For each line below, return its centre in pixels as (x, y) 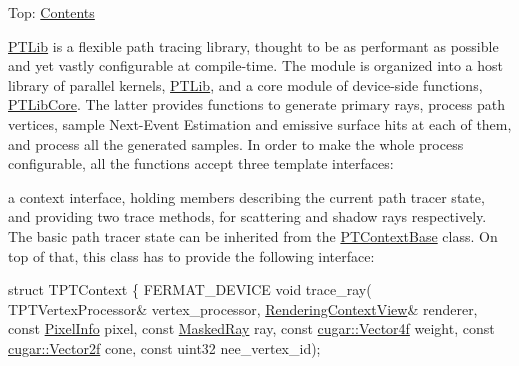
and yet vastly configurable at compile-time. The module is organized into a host (255, 65)
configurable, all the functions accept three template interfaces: (201, 163)
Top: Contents (51, 12)
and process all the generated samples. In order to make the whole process (236, 143)
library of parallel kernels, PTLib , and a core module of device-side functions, (245, 84)
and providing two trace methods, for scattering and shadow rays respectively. (247, 216)
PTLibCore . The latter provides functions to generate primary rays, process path (256, 104)
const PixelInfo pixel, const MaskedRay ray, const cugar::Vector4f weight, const (251, 328)
